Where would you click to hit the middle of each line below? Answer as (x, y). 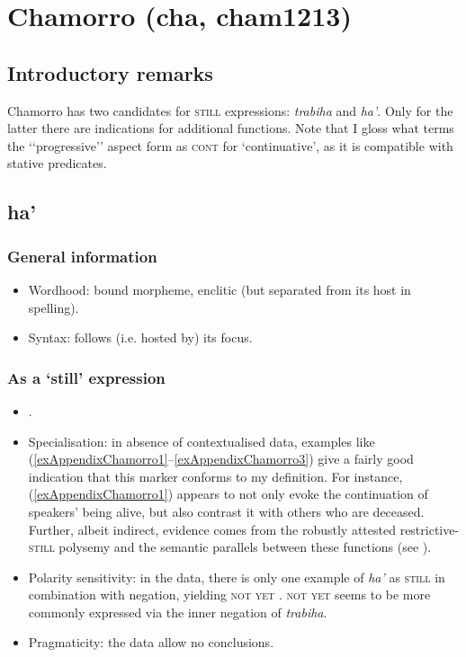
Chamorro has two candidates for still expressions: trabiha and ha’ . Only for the (230, 110)
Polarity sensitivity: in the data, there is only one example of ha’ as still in (237, 577)
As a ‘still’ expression (86, 377)
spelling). (54, 307)
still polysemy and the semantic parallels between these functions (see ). (230, 547)
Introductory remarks (110, 72)
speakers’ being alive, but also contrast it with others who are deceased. (226, 511)
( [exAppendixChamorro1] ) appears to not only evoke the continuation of (228, 494)
